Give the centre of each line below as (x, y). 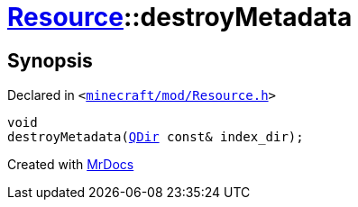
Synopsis (50, 60)
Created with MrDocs (71, 165)
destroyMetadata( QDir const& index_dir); (156, 137)
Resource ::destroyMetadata (180, 17)
